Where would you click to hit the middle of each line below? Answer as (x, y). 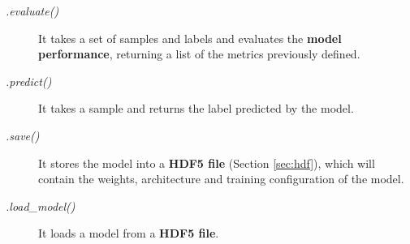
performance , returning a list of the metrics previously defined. (199, 54)
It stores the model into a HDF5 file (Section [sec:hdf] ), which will (207, 163)
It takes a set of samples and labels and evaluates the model (190, 38)
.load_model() (41, 205)
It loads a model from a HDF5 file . (129, 233)
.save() (23, 135)
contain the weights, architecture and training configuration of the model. (221, 179)
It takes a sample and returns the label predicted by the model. (196, 108)
